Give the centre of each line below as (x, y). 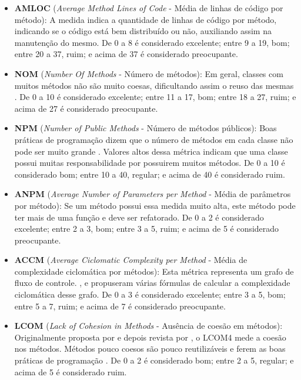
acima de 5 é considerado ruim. (71, 371)
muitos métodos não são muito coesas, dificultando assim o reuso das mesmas (154, 85)
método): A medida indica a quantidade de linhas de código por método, (146, 19)
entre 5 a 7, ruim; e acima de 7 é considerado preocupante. (120, 306)
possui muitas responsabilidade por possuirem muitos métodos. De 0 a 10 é (150, 163)
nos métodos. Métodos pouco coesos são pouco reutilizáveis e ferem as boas (150, 349)
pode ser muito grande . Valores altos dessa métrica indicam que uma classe (151, 151)
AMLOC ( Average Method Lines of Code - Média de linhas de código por (149, 8)
